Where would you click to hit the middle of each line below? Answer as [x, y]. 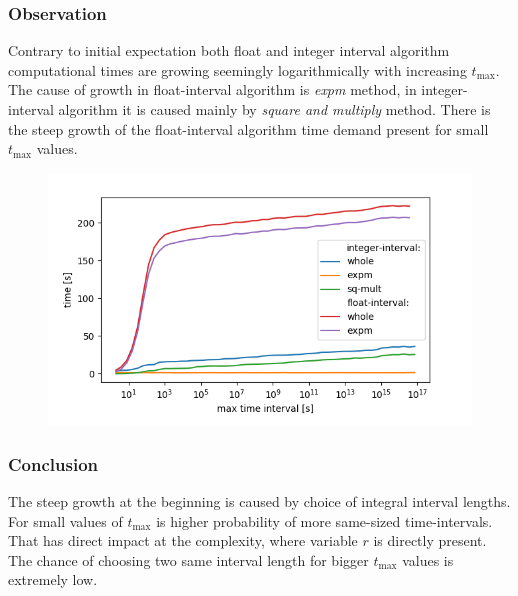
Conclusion [53, 463]
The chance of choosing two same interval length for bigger [188, 559]
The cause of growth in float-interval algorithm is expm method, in [212, 89]
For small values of [65, 520]
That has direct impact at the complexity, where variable [183, 540]
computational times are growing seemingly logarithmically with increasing [237, 69]
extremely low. [53, 579]
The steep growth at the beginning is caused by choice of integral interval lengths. [259, 501]
